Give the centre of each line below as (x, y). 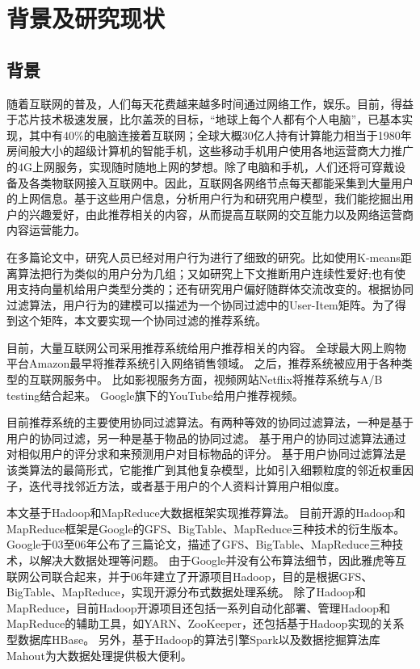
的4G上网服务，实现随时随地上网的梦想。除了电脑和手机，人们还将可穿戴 (200, 166)
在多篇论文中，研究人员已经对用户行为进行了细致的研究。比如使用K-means (204, 257)
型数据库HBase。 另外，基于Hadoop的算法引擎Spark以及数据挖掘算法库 (193, 639)
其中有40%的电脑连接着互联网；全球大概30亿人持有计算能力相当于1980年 (220, 135)
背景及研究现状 (86, 18)
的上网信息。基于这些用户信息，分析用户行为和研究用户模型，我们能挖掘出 (204, 198)
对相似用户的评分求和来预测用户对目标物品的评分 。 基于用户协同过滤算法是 (206, 454)
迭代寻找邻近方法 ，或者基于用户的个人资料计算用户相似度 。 (187, 485)
